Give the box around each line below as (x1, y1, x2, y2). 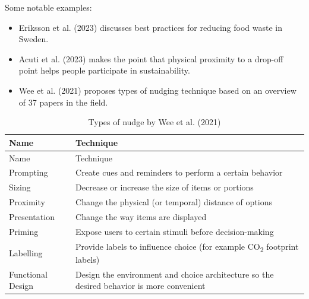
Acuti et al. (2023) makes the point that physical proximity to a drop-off (18, 52, 283, 65)
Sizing (9, 181, 31, 193)
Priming (9, 225, 39, 237)
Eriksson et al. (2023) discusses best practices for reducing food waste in (18, 21, 282, 33)
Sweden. (18, 33, 49, 45)
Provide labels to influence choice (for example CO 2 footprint (75, 240, 299, 254)
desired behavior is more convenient (75, 279, 206, 292)
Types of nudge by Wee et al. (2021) (88, 116, 221, 128)
